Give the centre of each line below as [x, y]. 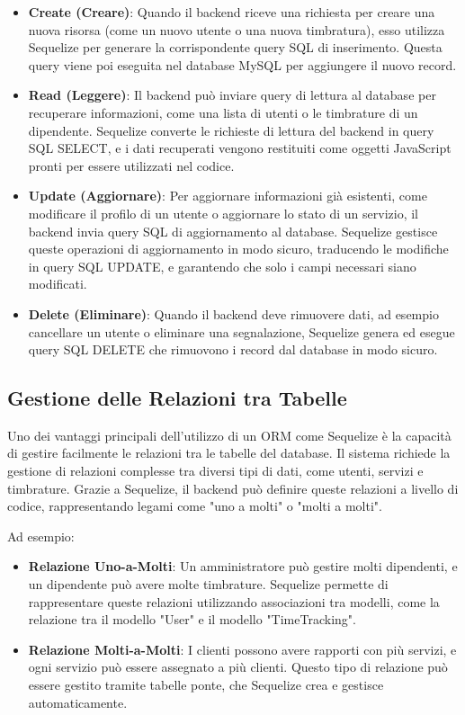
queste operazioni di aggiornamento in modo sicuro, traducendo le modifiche [238, 249]
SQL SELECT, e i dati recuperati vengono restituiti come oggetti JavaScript [240, 148]
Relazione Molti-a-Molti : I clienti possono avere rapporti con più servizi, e [242, 649]
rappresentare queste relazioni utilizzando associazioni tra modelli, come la [234, 601]
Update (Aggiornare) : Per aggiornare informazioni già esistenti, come [228, 196]
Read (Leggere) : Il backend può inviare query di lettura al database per [232, 95]
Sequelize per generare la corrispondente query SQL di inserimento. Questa [235, 47]
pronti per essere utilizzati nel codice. [131, 165]
